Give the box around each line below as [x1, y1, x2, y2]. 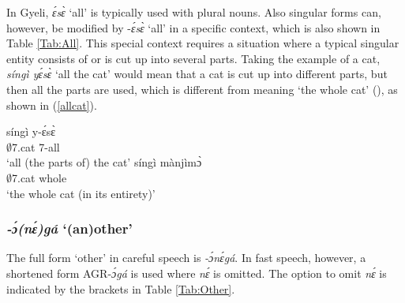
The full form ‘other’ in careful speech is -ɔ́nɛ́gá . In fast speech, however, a [6, 249, 366, 266]
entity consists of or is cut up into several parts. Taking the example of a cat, [6, 50, 381, 66]
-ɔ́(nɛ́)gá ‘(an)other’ [6, 219, 133, 238]
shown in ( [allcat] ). [6, 96, 97, 113]
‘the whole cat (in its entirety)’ [6, 185, 156, 201]
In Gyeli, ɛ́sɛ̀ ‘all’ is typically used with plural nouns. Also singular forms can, [6, 4, 381, 20]
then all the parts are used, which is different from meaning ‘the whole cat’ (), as [6, 80, 398, 97]
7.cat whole [12, 169, 67, 185]
